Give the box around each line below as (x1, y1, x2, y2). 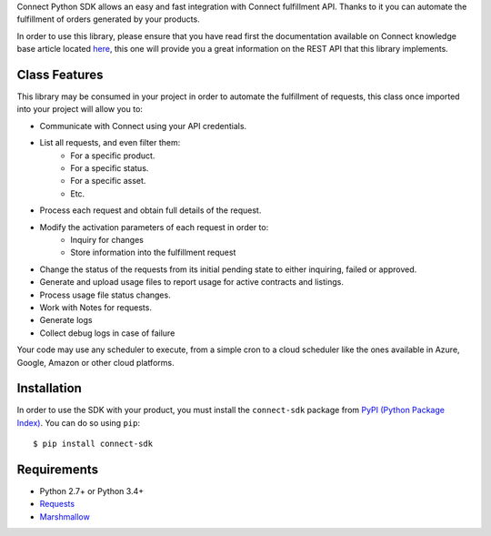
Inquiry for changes (70, 234, 145, 245)
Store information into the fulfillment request (70, 247, 236, 258)
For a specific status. (70, 163, 149, 174)
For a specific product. (70, 150, 155, 161)
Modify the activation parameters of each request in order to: (39, 221, 269, 232)
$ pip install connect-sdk (33, 439, 154, 450)
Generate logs (39, 315, 93, 326)
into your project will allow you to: (16, 104, 143, 115)
